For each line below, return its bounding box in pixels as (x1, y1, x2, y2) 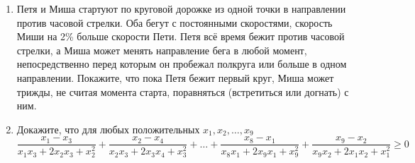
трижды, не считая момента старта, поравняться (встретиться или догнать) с (16, 84, 349, 99)
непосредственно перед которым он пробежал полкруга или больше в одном (16, 56, 347, 71)
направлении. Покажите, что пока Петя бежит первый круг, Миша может (16, 70, 334, 85)
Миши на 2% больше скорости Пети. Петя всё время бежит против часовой (16, 29, 345, 44)
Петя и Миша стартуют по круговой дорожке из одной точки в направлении (16, 1, 346, 16)
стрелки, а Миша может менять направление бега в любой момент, (16, 42, 307, 57)
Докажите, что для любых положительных (16, 121, 200, 136)
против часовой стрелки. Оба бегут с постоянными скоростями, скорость (16, 15, 333, 30)
